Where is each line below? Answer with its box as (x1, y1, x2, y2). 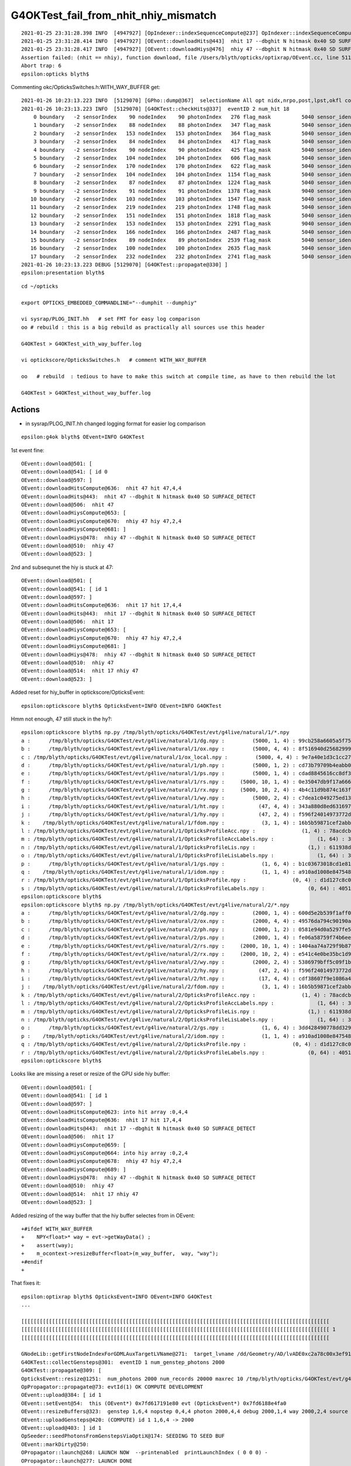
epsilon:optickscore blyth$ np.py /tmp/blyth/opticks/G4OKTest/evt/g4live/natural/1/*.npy (21, 729, 290, 736)
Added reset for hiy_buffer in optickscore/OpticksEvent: (11, 689, 145, 696)
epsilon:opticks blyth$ (21, 70, 90, 77)
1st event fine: (11, 446, 45, 454)
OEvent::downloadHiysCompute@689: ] (21, 1166, 126, 1173)
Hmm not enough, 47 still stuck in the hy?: (11, 715, 112, 722)
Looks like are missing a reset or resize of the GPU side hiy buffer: (11, 1070, 170, 1077)
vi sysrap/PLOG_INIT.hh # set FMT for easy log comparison (21, 315, 200, 323)
